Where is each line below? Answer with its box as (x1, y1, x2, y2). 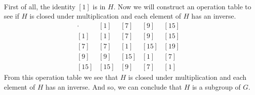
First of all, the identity (4, 1, 76, 11)
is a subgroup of (192, 81, 241, 92)
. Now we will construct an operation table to (113, 1, 252, 11)
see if (4, 11, 19, 21)
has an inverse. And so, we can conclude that (45, 81, 182, 92)
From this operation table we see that (4, 71, 118, 82)
